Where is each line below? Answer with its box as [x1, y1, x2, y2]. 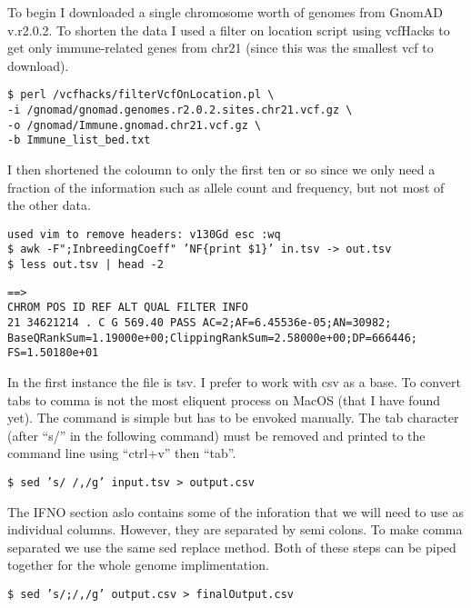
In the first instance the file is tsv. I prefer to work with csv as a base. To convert [7, 373, 461, 392]
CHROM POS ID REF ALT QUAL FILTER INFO [7, 301, 248, 314]
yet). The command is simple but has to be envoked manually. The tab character [7, 408, 459, 427]
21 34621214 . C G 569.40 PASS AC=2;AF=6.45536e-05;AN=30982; [7, 316, 392, 330]
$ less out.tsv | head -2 [7, 258, 164, 272]
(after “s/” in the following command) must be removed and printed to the [7, 425, 426, 444]
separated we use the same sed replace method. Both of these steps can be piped [7, 537, 456, 556]
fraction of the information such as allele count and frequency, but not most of [7, 177, 445, 196]
